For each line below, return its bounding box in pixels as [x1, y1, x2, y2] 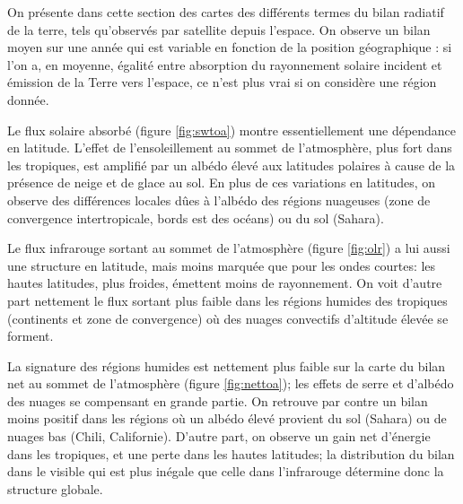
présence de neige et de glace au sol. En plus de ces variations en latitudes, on [7, 173, 436, 192]
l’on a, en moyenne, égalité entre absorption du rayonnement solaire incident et [7, 55, 442, 74]
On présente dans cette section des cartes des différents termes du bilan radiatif [7, 3, 444, 21]
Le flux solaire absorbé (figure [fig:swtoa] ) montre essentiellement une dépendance [7, 120, 457, 139]
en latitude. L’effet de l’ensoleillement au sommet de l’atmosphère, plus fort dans [7, 138, 452, 157]
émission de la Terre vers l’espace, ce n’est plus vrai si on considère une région [7, 73, 437, 91]
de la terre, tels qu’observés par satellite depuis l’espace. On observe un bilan [7, 20, 431, 39]
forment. [7, 326, 54, 345]
